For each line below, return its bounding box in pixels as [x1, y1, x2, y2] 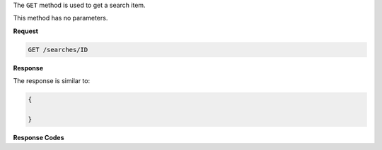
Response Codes [13, 133, 64, 142]
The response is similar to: [13, 77, 91, 85]
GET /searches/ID [28, 46, 88, 54]
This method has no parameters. [13, 14, 108, 23]
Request [13, 27, 39, 35]
